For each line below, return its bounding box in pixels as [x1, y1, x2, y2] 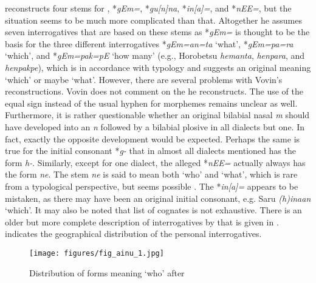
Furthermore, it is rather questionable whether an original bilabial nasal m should [5, 108, 310, 121]
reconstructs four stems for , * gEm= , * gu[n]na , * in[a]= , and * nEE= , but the [5, 2, 292, 14]
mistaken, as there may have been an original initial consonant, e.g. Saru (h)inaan [5, 191, 311, 204]
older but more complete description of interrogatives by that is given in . [5, 215, 279, 228]
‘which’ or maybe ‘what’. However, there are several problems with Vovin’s [5, 73, 283, 85]
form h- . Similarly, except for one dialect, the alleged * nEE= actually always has [5, 156, 306, 168]
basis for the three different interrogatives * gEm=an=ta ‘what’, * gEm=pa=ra [5, 37, 294, 50]
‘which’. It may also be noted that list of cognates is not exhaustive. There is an [5, 204, 302, 216]
